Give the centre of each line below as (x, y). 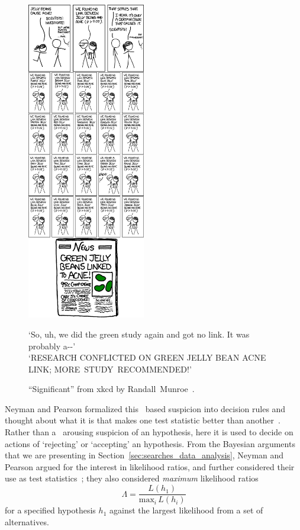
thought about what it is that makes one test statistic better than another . (143, 420)
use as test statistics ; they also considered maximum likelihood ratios (132, 478)
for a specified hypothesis (50, 510)
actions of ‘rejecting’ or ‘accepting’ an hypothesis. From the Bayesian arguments (150, 443)
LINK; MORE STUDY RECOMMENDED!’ (110, 369)
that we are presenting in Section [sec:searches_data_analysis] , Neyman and (144, 455)
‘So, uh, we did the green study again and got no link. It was (139, 334)
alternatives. (27, 521)
